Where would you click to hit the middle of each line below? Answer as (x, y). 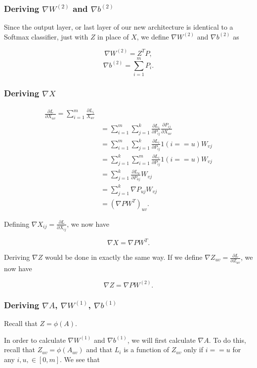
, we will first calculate (161, 340)
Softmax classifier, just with (46, 36)
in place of (113, 36)
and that (99, 349)
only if (194, 349)
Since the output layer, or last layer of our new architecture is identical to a (119, 27)
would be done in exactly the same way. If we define (124, 257)
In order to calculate (35, 340)
